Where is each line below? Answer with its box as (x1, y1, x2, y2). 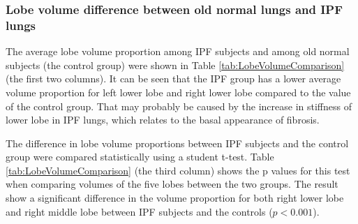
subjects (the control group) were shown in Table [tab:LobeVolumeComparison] (6, 57, 345, 72)
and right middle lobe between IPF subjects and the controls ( (6, 204, 273, 218)
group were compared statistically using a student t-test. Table (6, 149, 274, 164)
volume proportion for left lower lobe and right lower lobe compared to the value (6, 84, 351, 99)
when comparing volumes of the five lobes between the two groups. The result (6, 177, 338, 191)
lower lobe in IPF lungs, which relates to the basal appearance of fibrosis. (6, 112, 320, 127)
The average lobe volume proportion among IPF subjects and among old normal (6, 44, 350, 59)
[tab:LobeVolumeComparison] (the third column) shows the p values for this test (6, 163, 350, 177)
